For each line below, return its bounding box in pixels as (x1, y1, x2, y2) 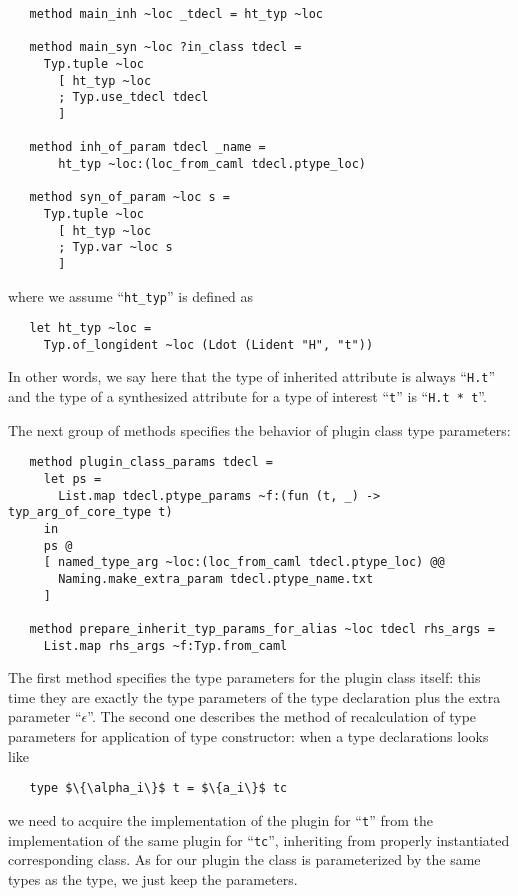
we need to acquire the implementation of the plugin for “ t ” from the (8, 809, 433, 830)
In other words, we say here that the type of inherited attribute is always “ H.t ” (8, 366, 496, 387)
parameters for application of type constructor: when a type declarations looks (8, 726, 489, 747)
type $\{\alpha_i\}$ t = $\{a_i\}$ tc (29, 781, 288, 796)
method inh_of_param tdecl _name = (29, 140, 266, 155)
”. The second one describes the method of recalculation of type (87, 706, 477, 727)
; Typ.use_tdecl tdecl (58, 90, 209, 105)
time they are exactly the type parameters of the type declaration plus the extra (8, 686, 501, 707)
